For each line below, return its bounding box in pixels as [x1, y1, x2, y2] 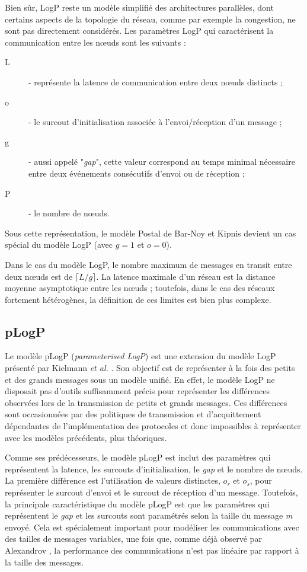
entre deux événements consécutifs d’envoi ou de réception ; [28, 167, 245, 179]
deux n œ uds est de [5, 270, 73, 282]
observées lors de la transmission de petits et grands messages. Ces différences [5, 396, 287, 408]
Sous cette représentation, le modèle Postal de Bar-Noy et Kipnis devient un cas [5, 226, 296, 239]
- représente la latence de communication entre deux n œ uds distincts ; [28, 75, 283, 88]
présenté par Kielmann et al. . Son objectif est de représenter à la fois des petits [5, 362, 295, 374]
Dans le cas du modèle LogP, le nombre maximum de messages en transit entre [5, 258, 292, 270]
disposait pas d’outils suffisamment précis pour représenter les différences [5, 385, 270, 397]
